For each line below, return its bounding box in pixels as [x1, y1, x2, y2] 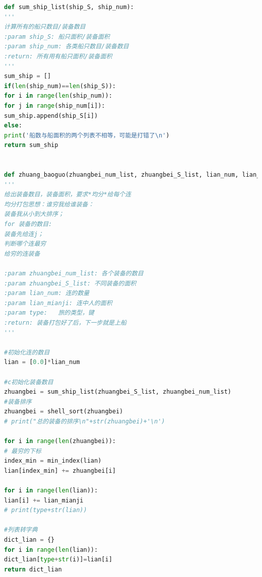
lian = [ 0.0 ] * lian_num [4, 358, 80, 366]
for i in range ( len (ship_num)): [4, 92, 112, 100]
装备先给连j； [4, 230, 44, 238]
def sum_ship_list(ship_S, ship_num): [4, 4, 134, 11]
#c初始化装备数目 [4, 378, 53, 386]
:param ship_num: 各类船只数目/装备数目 [4, 43, 129, 50]
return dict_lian [4, 565, 62, 573]
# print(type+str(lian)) [4, 507, 87, 514]
